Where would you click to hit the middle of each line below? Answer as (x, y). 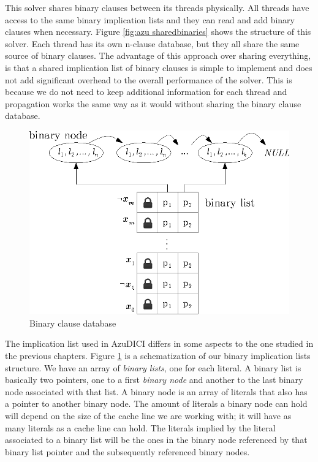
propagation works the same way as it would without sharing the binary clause (153, 103)
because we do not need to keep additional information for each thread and (146, 92)
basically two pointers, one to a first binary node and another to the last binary (154, 380)
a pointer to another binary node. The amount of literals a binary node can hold (156, 403)
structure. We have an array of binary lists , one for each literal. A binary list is (153, 367)
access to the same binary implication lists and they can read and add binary (150, 19)
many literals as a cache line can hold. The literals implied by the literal (140, 427)
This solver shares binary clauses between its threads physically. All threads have (157, 7)
